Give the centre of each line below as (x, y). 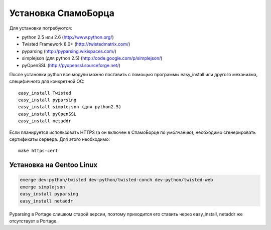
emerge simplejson (42, 187)
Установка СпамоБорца (62, 13)
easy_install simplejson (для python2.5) (70, 107)
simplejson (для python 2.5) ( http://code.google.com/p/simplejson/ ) (92, 58)
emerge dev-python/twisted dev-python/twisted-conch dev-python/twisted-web (116, 180)
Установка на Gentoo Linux (53, 165)
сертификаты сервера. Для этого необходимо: (60, 139)
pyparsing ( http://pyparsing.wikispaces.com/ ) (69, 51)
